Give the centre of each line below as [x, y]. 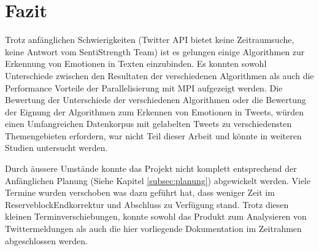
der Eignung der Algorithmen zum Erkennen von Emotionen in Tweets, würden [155, 111]
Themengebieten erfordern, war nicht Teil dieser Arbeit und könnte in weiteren [153, 135]
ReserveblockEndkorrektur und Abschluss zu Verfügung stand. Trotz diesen [147, 204]
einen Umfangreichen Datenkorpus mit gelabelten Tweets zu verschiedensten [148, 124]
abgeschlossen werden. [46, 240]
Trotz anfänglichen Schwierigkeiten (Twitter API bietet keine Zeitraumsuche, [150, 40]
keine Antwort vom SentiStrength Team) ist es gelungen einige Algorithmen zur [155, 51]
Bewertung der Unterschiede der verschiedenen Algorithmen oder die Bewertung [156, 100]
